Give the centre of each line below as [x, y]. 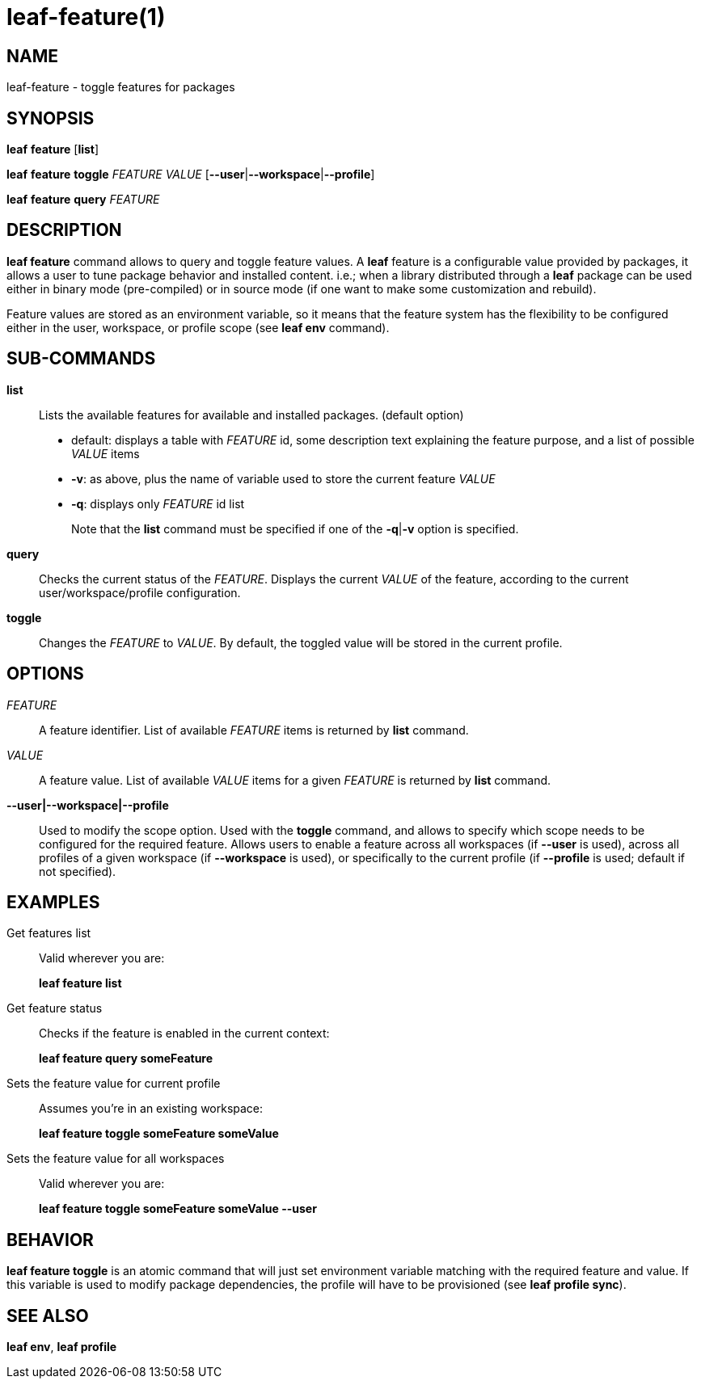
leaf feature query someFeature [126, 1059]
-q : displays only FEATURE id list [158, 503]
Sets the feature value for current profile [114, 1084]
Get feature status [55, 1008]
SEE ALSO [48, 1316]
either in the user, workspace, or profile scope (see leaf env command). [198, 327]
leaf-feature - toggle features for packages [121, 87]
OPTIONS [45, 674]
